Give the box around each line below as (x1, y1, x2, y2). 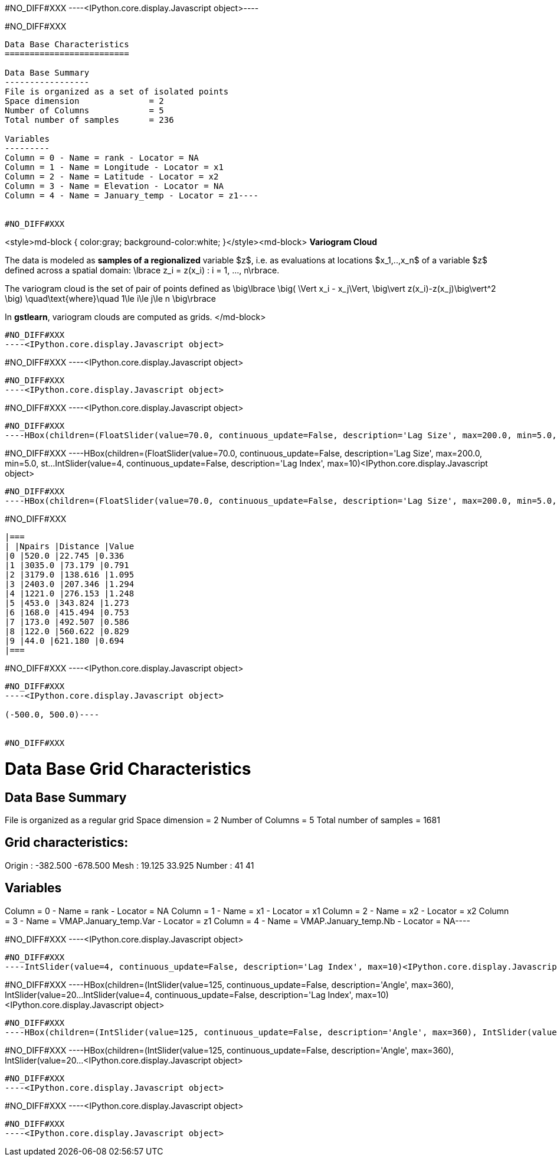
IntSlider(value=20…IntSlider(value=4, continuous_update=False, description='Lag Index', (5, 989, 353, 1000)
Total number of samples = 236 (5, 115, 174, 125)
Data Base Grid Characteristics (5, 758, 251, 779)
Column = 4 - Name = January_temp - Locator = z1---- (5, 191, 258, 200)
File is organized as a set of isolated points (5, 87, 229, 96)
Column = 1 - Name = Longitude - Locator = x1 (5, 162, 224, 172)
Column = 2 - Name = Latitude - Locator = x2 (5, 172, 219, 181)
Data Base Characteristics (5, 40, 129, 49)
